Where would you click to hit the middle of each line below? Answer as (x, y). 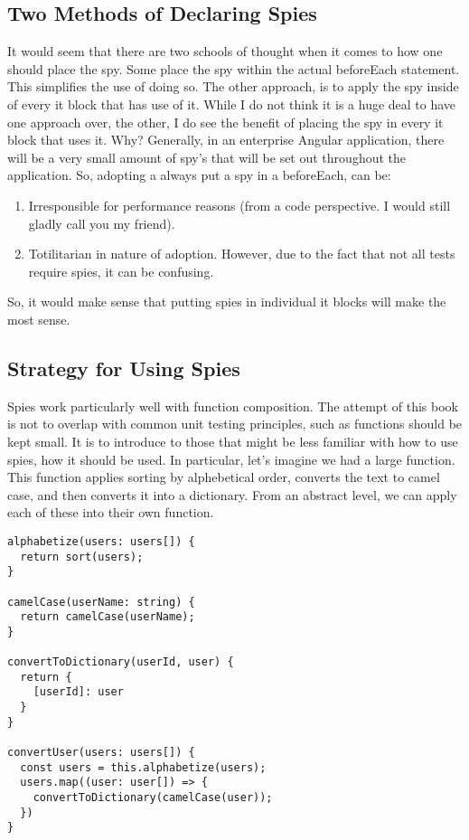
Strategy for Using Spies (124, 368)
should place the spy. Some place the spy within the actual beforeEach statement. (234, 68)
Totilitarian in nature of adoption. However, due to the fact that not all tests (242, 254)
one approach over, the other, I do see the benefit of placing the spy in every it (225, 122)
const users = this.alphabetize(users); (143, 767)
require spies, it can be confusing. (121, 271)
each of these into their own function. (111, 512)
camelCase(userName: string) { (101, 602)
